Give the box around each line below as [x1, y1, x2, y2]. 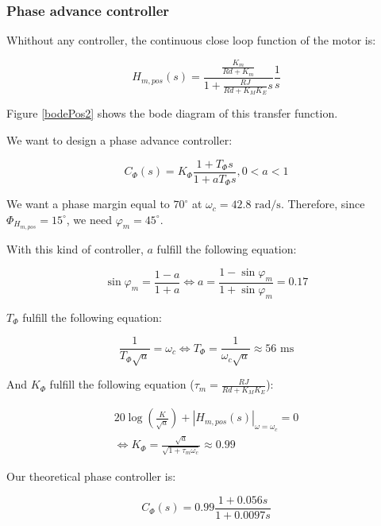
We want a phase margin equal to [6, 195, 170, 212]
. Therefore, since [280, 195, 365, 212]
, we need [66, 211, 112, 227]
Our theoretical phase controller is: [6, 468, 176, 485]
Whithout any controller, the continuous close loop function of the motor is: [6, 32, 376, 48]
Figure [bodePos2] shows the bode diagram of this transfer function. [6, 105, 338, 122]
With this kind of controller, [6, 240, 144, 257]
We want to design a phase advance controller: [6, 131, 233, 148]
